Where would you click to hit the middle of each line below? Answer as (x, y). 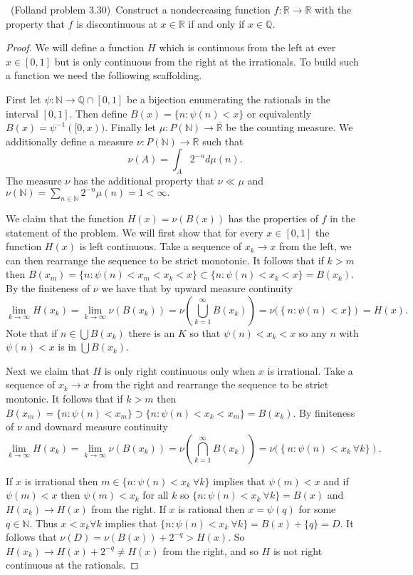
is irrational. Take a (310, 370)
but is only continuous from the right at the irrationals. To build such (206, 61)
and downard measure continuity (96, 426)
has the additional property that (144, 181)
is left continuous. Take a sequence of (160, 246)
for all (156, 495)
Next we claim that (48, 370)
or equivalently (279, 113)
